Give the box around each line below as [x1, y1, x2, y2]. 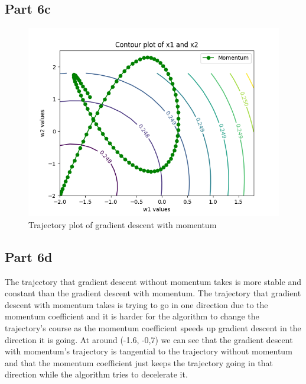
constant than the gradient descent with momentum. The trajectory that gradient [5, 287, 301, 299]
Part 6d [5, 247, 53, 265]
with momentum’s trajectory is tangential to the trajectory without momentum [5, 345, 292, 357]
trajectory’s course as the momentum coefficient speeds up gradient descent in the [5, 321, 301, 334]
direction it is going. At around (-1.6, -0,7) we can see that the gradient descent [5, 333, 293, 345]
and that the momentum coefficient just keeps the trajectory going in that [5, 356, 274, 369]
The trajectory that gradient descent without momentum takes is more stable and [5, 275, 302, 287]
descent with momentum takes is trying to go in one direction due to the [5, 298, 268, 311]
